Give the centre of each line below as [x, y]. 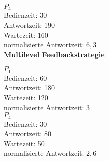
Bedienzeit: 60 [26, 78]
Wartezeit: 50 [24, 143]
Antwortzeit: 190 [29, 25]
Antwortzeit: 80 [28, 133]
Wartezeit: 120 [26, 97]
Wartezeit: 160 [26, 35]
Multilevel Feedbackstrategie [54, 54]
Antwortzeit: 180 [29, 87]
